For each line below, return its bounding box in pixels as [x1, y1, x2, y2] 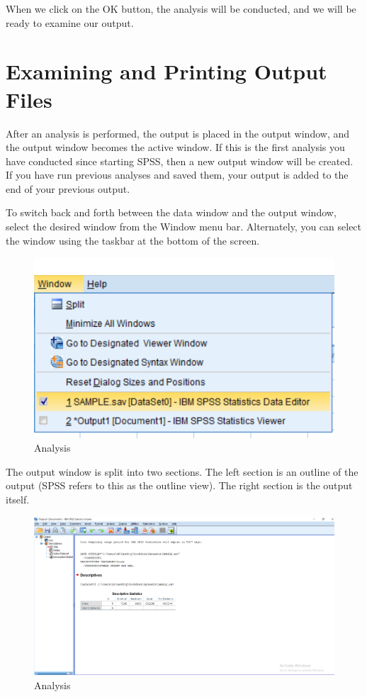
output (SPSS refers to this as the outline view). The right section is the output [6, 478, 353, 493]
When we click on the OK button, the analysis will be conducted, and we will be [6, 1, 356, 16]
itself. [6, 492, 30, 507]
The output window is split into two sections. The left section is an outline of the [6, 464, 358, 479]
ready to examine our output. [6, 15, 134, 30]
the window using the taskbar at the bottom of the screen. [6, 233, 260, 247]
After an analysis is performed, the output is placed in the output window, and [6, 126, 350, 140]
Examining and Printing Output [6, 57, 327, 86]
